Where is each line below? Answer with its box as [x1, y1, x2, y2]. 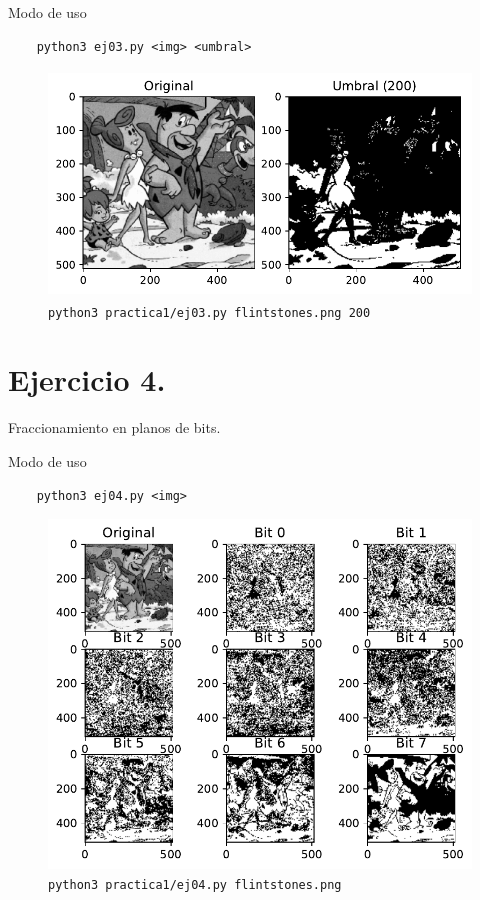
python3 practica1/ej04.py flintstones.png [48, 877, 342, 892]
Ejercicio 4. [8, 359, 166, 400]
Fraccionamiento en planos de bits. [8, 417, 221, 438]
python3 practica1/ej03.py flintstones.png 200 [48, 305, 371, 320]
